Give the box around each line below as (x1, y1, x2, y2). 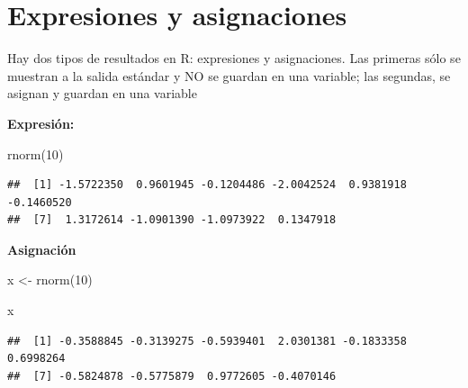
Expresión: (7, 113, 75, 132)
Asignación (7, 239, 76, 258)
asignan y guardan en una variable (7, 84, 197, 103)
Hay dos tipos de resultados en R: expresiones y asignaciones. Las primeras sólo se (7, 49, 461, 68)
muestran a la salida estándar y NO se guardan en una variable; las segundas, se (7, 66, 451, 85)
